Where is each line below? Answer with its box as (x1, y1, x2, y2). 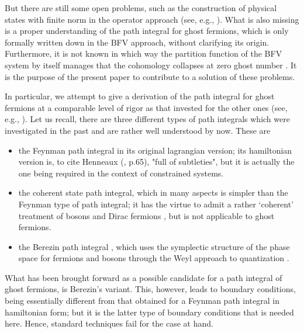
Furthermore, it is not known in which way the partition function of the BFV (5, 47, 282, 60)
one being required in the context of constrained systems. (18, 166, 224, 179)
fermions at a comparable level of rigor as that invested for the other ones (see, (5, 101, 288, 113)
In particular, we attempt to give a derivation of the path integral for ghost (5, 90, 275, 102)
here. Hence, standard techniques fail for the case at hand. (5, 317, 213, 329)
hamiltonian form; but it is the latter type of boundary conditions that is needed (5, 306, 294, 318)
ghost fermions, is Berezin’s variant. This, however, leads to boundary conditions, (5, 283, 296, 295)
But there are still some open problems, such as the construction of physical (5, 2, 277, 13)
